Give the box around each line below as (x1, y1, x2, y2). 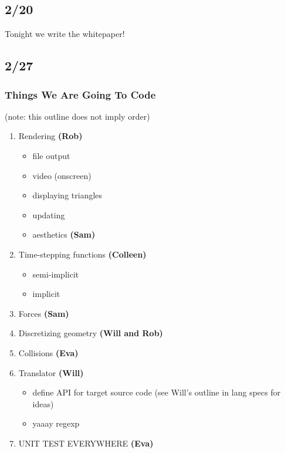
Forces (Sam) (18, 307, 69, 319)
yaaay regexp (32, 417, 80, 430)
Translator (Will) (18, 366, 84, 378)
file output (32, 149, 70, 161)
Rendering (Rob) (18, 130, 83, 142)
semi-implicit (32, 268, 79, 280)
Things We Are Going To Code (5, 87, 156, 102)
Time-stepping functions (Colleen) (18, 248, 147, 260)
